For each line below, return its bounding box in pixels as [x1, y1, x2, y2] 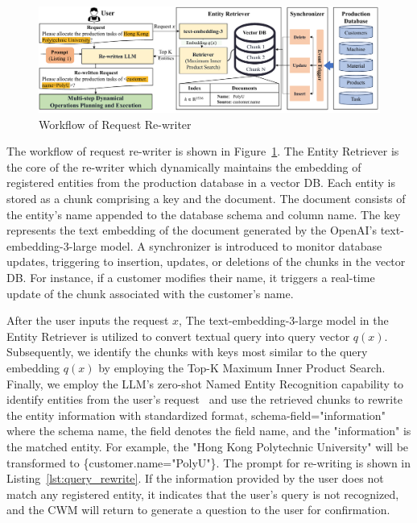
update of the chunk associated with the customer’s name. [6, 284, 294, 301]
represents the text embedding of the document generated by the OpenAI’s [6, 222, 377, 239]
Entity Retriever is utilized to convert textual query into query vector [6, 327, 350, 344]
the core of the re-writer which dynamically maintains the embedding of [6, 158, 361, 175]
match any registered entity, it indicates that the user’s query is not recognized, [6, 485, 399, 502]
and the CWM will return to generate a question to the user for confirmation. [6, 501, 390, 518]
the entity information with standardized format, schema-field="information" [6, 406, 386, 423]
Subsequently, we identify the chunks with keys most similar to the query [6, 343, 368, 360]
